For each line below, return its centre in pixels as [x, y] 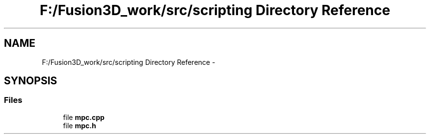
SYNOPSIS [31, 81]
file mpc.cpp [84, 117]
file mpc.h [80, 125]
